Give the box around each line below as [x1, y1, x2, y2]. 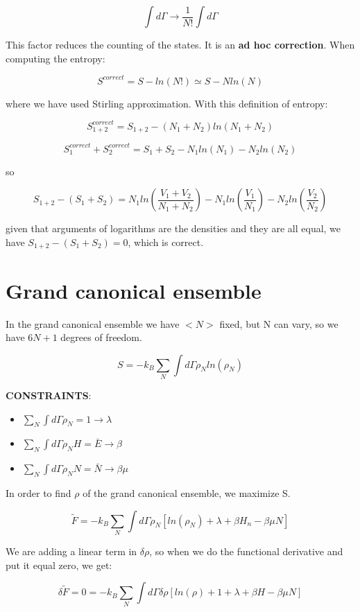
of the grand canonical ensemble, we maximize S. [83, 486, 291, 500]
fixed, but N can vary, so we [219, 316, 338, 331]
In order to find [6, 486, 71, 500]
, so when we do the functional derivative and [149, 543, 343, 558]
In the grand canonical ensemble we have [6, 316, 180, 331]
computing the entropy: [6, 51, 105, 65]
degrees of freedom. [60, 330, 142, 344]
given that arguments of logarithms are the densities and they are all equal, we [6, 221, 341, 236]
